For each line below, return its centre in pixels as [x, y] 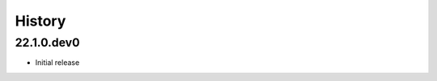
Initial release [57, 63]
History [40, 21]
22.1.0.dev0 [47, 43]
